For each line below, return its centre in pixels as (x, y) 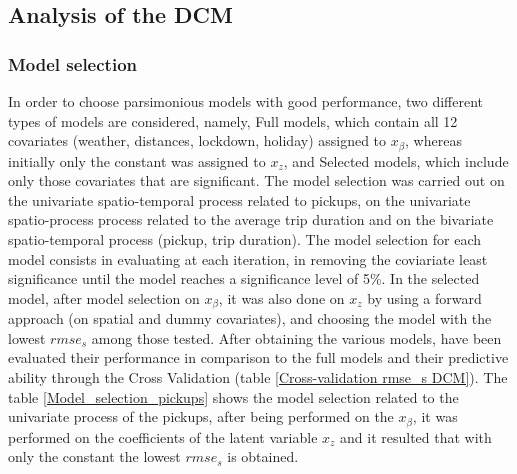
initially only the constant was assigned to (137, 160)
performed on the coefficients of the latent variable (163, 436)
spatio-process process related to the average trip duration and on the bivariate (251, 219)
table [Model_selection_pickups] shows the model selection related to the (233, 396)
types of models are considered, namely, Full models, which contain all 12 (233, 120)
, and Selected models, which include (396, 160)
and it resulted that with (416, 436)
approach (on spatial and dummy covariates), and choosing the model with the (250, 318)
